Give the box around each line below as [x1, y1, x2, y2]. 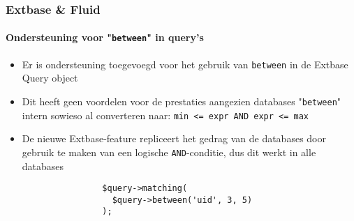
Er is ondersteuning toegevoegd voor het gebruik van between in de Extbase [22, 56, 348, 71]
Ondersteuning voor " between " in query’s [6, 30, 204, 45]
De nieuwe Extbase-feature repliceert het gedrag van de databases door [22, 131, 326, 146]
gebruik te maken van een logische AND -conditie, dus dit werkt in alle [22, 144, 316, 159]
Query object [22, 70, 78, 85]
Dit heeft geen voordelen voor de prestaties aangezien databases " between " [22, 93, 341, 108]
